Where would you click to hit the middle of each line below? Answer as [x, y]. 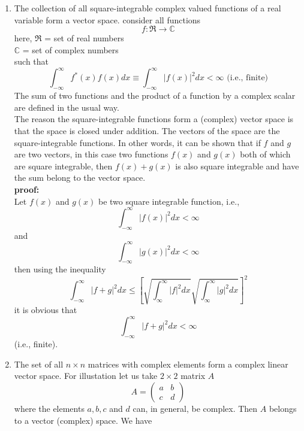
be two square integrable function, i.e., [169, 201]
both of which [265, 154]
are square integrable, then [63, 166]
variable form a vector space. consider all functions [107, 19]
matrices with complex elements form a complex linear [188, 364]
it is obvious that [46, 310]
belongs [283, 408]
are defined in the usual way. [67, 107]
